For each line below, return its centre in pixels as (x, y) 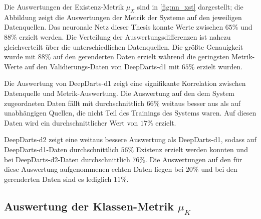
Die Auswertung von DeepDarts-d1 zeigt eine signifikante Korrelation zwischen (125, 83)
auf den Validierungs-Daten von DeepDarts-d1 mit (102, 66)
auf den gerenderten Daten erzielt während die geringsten (141, 57)
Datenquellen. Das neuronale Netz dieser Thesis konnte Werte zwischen (114, 27)
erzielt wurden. (220, 66)
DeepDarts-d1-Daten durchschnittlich (61, 149)
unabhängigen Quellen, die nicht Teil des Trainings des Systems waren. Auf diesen (130, 113)
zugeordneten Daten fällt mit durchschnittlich (74, 103)
